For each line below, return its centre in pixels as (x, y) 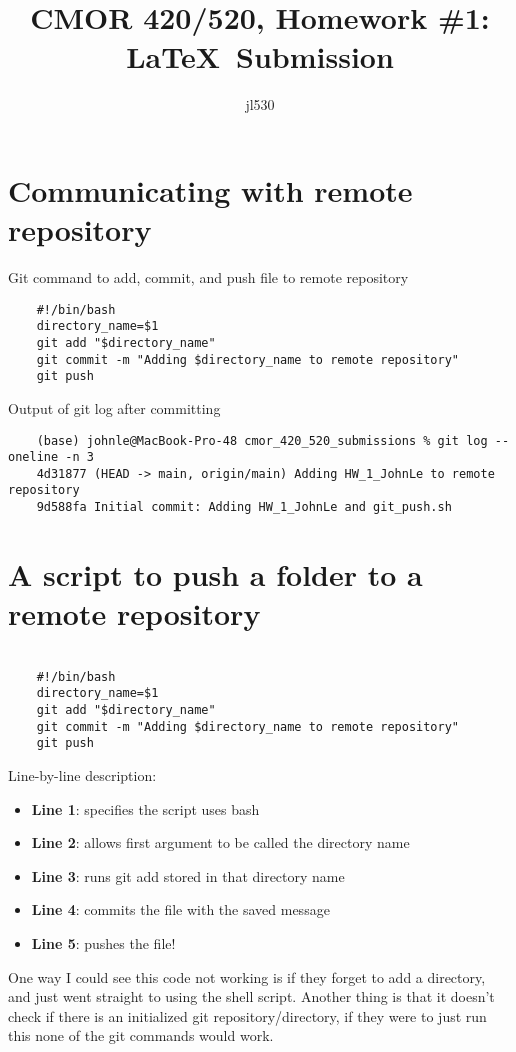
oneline (33, 457)
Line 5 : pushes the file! (103, 943)
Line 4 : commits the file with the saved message (180, 909)
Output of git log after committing (114, 407)
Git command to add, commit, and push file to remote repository (208, 277)
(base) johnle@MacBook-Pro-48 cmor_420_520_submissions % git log (262, 440)
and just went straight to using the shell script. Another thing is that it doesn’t (251, 996)
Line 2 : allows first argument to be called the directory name (220, 842)
